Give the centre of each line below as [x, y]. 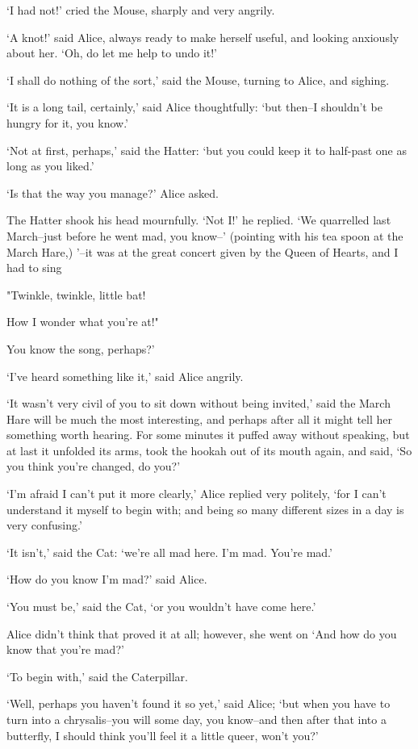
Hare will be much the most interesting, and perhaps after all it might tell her [199, 418]
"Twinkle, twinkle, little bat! [76, 294]
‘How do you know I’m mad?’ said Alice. [107, 579]
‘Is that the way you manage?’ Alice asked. [113, 192]
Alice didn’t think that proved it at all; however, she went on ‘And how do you [202, 633]
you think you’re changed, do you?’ [94, 466]
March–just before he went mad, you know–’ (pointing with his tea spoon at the [205, 235]
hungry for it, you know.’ [68, 122]
